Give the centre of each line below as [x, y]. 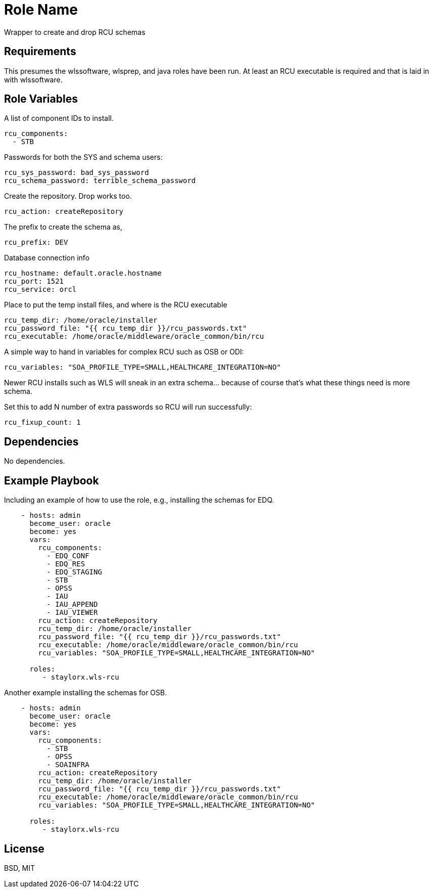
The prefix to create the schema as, [63, 227]
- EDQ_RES [66, 564]
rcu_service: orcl [40, 289]
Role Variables [41, 99]
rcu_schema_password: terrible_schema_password [100, 181]
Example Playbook [52, 480]
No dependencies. [35, 461]
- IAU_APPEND [72, 605]
